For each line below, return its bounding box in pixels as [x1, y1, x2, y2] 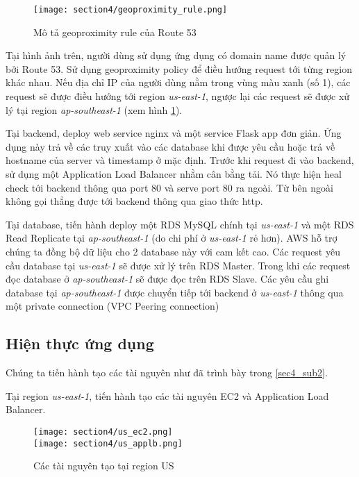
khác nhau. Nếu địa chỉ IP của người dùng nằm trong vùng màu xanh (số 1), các [6, 75, 351, 90]
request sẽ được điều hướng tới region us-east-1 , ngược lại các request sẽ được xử [6, 89, 350, 103]
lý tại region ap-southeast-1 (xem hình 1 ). [6, 102, 183, 117]
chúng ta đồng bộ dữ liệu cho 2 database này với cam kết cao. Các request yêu [6, 244, 340, 258]
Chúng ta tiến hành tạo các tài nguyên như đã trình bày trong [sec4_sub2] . [6, 365, 328, 380]
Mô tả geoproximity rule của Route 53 [33, 24, 197, 39]
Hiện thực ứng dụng [6, 333, 154, 354]
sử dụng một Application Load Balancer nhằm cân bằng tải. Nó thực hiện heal [6, 167, 342, 181]
